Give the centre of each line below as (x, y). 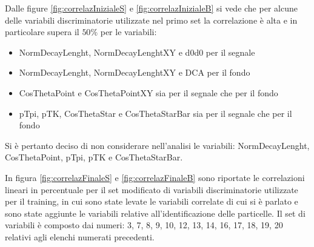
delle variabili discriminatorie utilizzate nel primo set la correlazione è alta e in (151, 20)
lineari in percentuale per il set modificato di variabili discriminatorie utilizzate (152, 189)
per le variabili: (129, 32)
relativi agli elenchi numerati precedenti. (80, 236)
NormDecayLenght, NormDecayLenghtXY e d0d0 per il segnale (137, 52)
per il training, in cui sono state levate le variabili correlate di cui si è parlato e (152, 201)
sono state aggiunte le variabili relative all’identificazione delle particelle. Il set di (155, 213)
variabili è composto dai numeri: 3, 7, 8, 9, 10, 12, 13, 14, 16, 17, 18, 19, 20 (144, 225)
